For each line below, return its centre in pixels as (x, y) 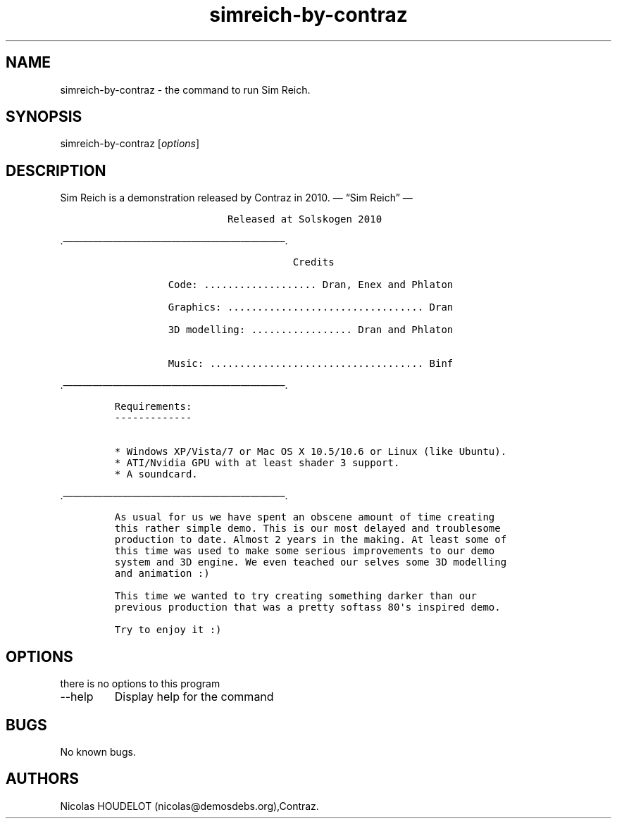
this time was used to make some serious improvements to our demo (305, 551)
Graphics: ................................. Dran (311, 307)
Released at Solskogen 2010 (305, 219)
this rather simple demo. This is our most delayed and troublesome (307, 529)
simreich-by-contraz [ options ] (130, 144)
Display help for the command (194, 697)
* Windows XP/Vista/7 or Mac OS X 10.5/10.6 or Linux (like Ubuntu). (311, 452)
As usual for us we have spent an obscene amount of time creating (305, 517)
